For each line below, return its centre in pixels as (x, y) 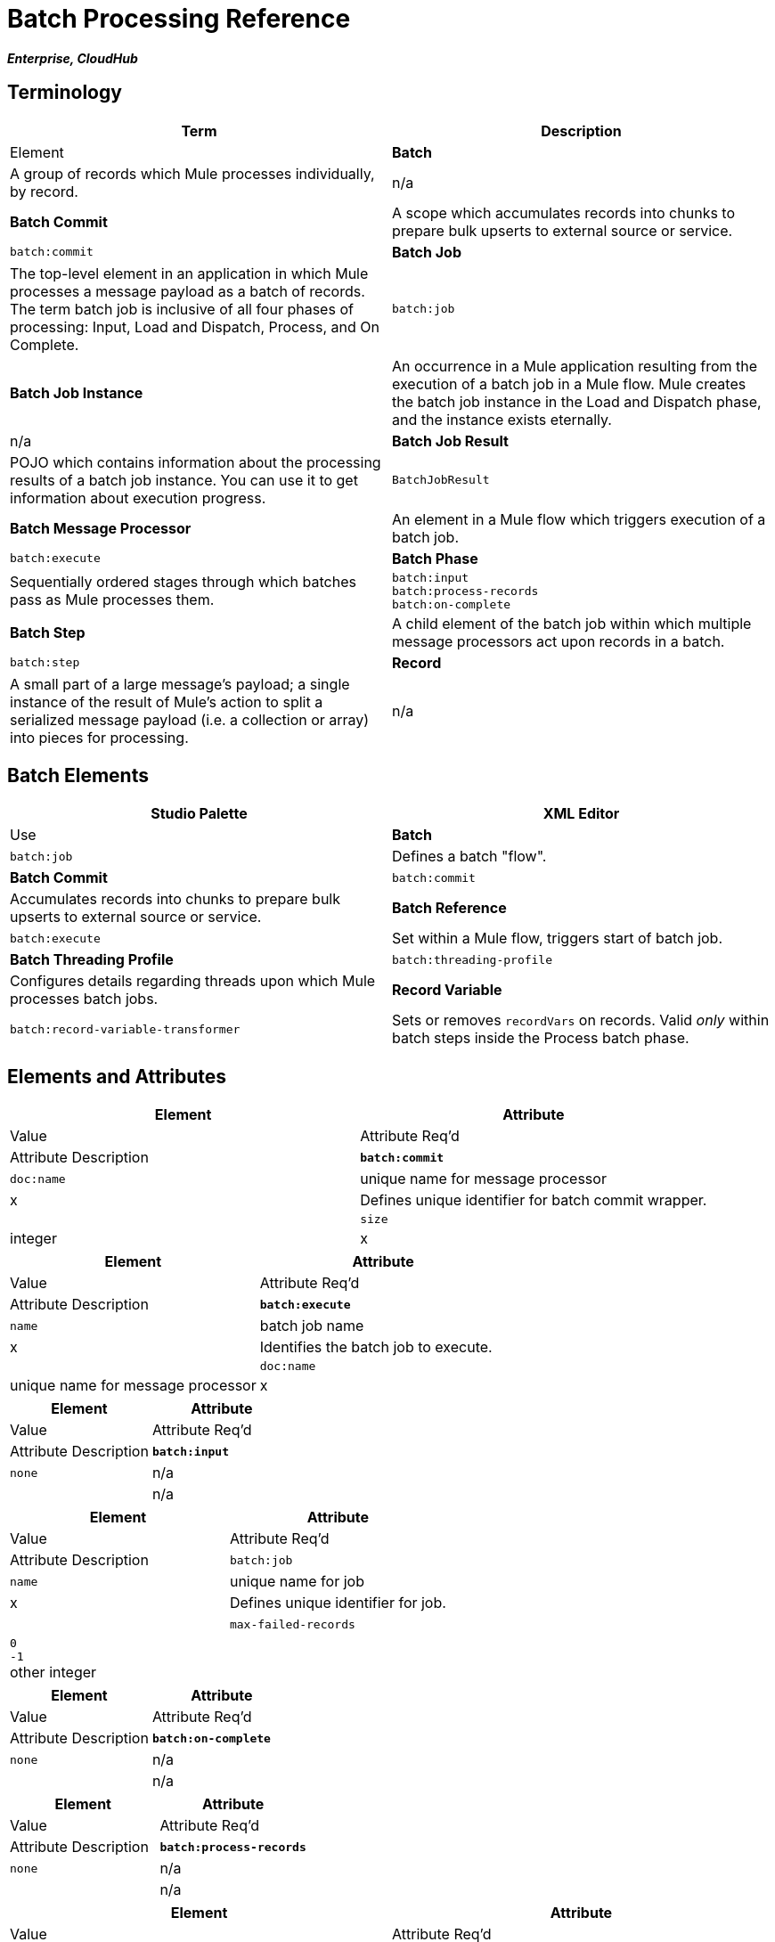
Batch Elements (78, 776)
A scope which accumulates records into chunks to (564, 212)
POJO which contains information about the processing (196, 462)
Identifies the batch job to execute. (376, 1347)
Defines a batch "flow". (469, 857)
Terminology (65, 93)
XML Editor (581, 814)
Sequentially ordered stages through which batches (183, 582)
